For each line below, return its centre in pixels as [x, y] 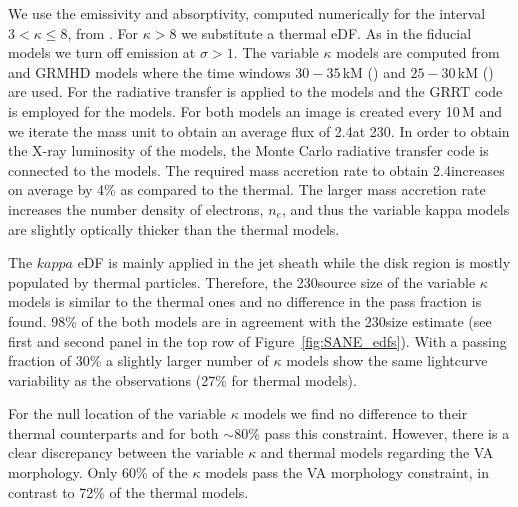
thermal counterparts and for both [113, 432]
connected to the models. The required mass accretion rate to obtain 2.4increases [256, 169]
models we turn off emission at [102, 52]
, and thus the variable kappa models [395, 208]
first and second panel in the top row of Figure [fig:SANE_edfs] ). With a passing [257, 340]
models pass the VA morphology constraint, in [347, 472]
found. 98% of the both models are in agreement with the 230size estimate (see [250, 320]
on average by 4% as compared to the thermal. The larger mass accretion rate [247, 189]
